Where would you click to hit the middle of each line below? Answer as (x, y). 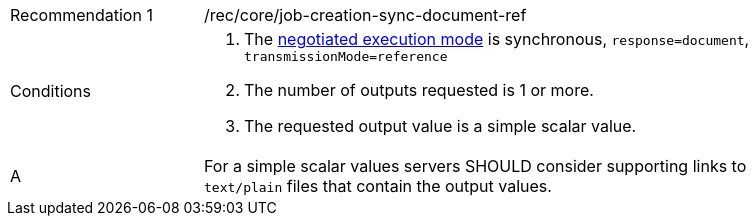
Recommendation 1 (81, 15)
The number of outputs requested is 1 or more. (419, 90)
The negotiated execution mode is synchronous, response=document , (497, 39)
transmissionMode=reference (346, 56)
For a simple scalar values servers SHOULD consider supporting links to (475, 166)
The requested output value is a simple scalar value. (440, 126)
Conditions (51, 90)
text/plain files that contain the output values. (378, 186)
